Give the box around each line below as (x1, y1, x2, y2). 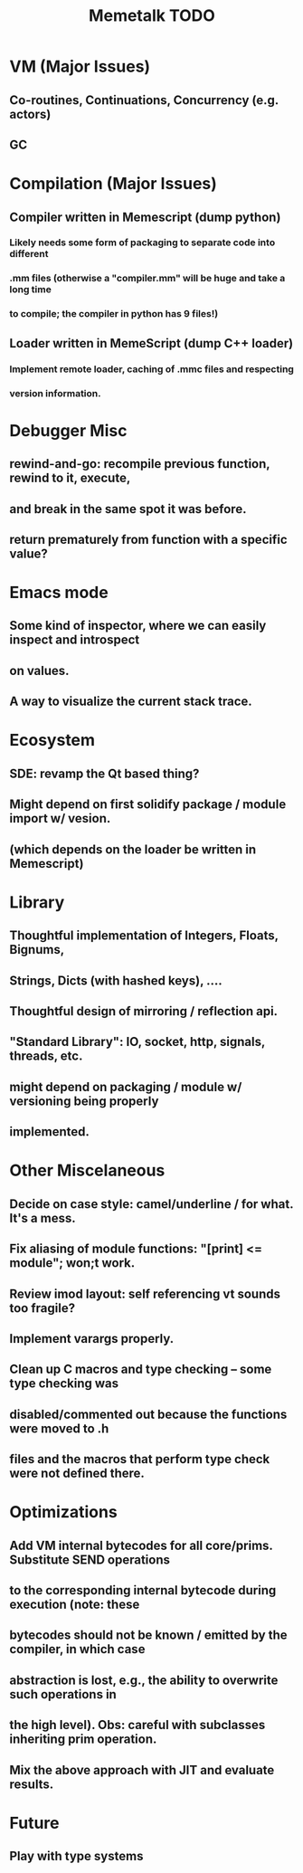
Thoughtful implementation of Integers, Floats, (9, 928, 279, 944)
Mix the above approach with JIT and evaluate (9, 1762, 275, 1778)
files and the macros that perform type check (9, 1451, 270, 1467)
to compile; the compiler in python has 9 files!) (9, 308, 219, 320)
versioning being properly (9, 1093, 159, 1108)
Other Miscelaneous (9, 1160, 166, 1181)
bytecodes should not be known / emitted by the (9, 1628, 288, 1643)
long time (9, 283, 52, 296)
